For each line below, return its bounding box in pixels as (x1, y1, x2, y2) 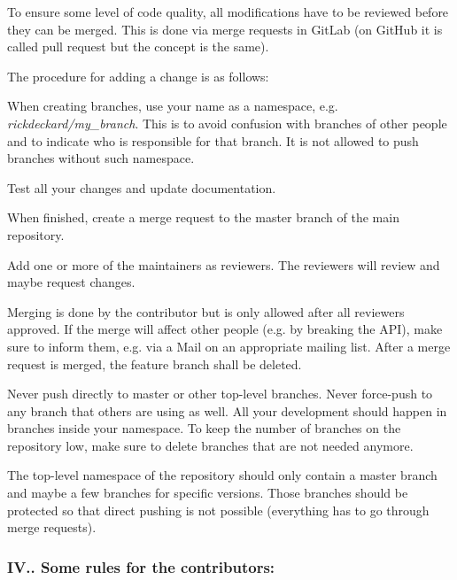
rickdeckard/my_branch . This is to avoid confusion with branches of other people (7, 113, 447, 132)
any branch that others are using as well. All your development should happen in (7, 401, 447, 420)
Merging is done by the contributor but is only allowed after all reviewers (7, 302, 405, 321)
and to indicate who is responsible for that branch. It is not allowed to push (7, 131, 419, 150)
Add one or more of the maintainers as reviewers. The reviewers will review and (7, 255, 440, 274)
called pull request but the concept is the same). (7, 37, 269, 56)
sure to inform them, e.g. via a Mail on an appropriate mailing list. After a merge (7, 336, 451, 355)
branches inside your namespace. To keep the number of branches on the (7, 419, 401, 437)
